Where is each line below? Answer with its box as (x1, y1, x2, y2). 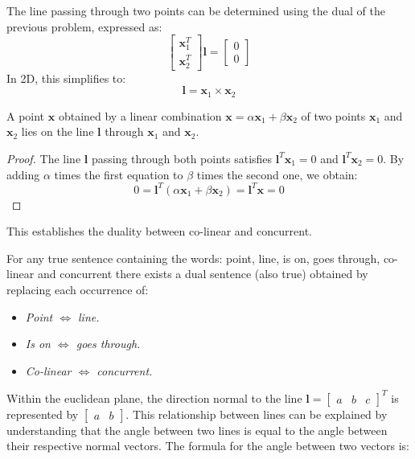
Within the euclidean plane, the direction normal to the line (6, 389, 302, 406)
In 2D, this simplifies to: (6, 69, 126, 86)
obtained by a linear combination (58, 107, 222, 124)
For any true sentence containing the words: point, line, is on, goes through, (6, 249, 380, 266)
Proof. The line (6, 150, 81, 166)
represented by (6, 405, 79, 422)
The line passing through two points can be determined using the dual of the (6, 2, 385, 18)
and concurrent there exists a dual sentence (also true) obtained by (37, 265, 368, 282)
